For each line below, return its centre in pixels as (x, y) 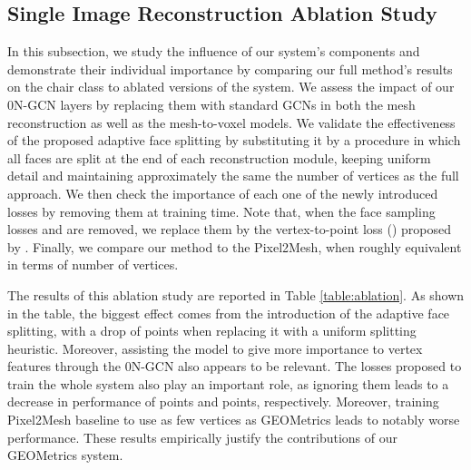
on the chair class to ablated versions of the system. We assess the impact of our (231, 87)
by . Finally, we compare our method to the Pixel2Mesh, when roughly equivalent (235, 246)
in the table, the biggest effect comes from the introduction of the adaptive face (229, 313)
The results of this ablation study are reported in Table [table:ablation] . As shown (236, 294)
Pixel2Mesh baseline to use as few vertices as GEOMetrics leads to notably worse (234, 420)
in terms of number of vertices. (93, 264)
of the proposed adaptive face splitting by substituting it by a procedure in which (234, 140)
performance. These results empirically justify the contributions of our (202, 437)
